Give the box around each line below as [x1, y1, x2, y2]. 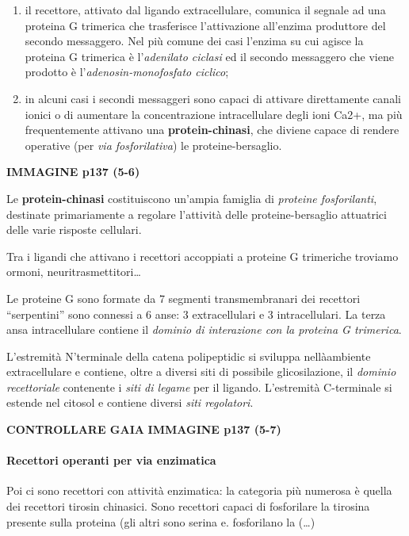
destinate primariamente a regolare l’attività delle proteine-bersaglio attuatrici [6, 205, 387, 222]
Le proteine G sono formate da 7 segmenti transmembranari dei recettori [6, 289, 361, 306]
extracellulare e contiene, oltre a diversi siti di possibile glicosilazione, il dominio [6, 363, 396, 380]
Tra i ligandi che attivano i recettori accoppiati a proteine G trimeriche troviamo [6, 247, 399, 264]
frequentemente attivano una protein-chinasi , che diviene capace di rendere [25, 121, 399, 138]
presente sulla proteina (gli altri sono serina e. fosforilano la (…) [6, 513, 315, 530]
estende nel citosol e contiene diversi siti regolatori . [6, 394, 254, 411]
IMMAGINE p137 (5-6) [6, 163, 140, 180]
